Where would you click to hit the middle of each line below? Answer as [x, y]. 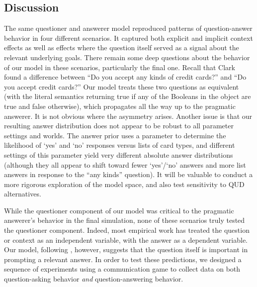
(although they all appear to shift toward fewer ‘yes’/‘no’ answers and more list [125, 164]
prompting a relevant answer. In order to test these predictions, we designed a [123, 259]
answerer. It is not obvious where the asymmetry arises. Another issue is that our [128, 116]
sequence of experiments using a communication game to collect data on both [122, 269]
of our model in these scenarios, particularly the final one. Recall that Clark [120, 67]
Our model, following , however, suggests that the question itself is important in [126, 249]
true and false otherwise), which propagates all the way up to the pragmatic [120, 106]
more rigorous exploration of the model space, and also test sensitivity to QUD [124, 184]
